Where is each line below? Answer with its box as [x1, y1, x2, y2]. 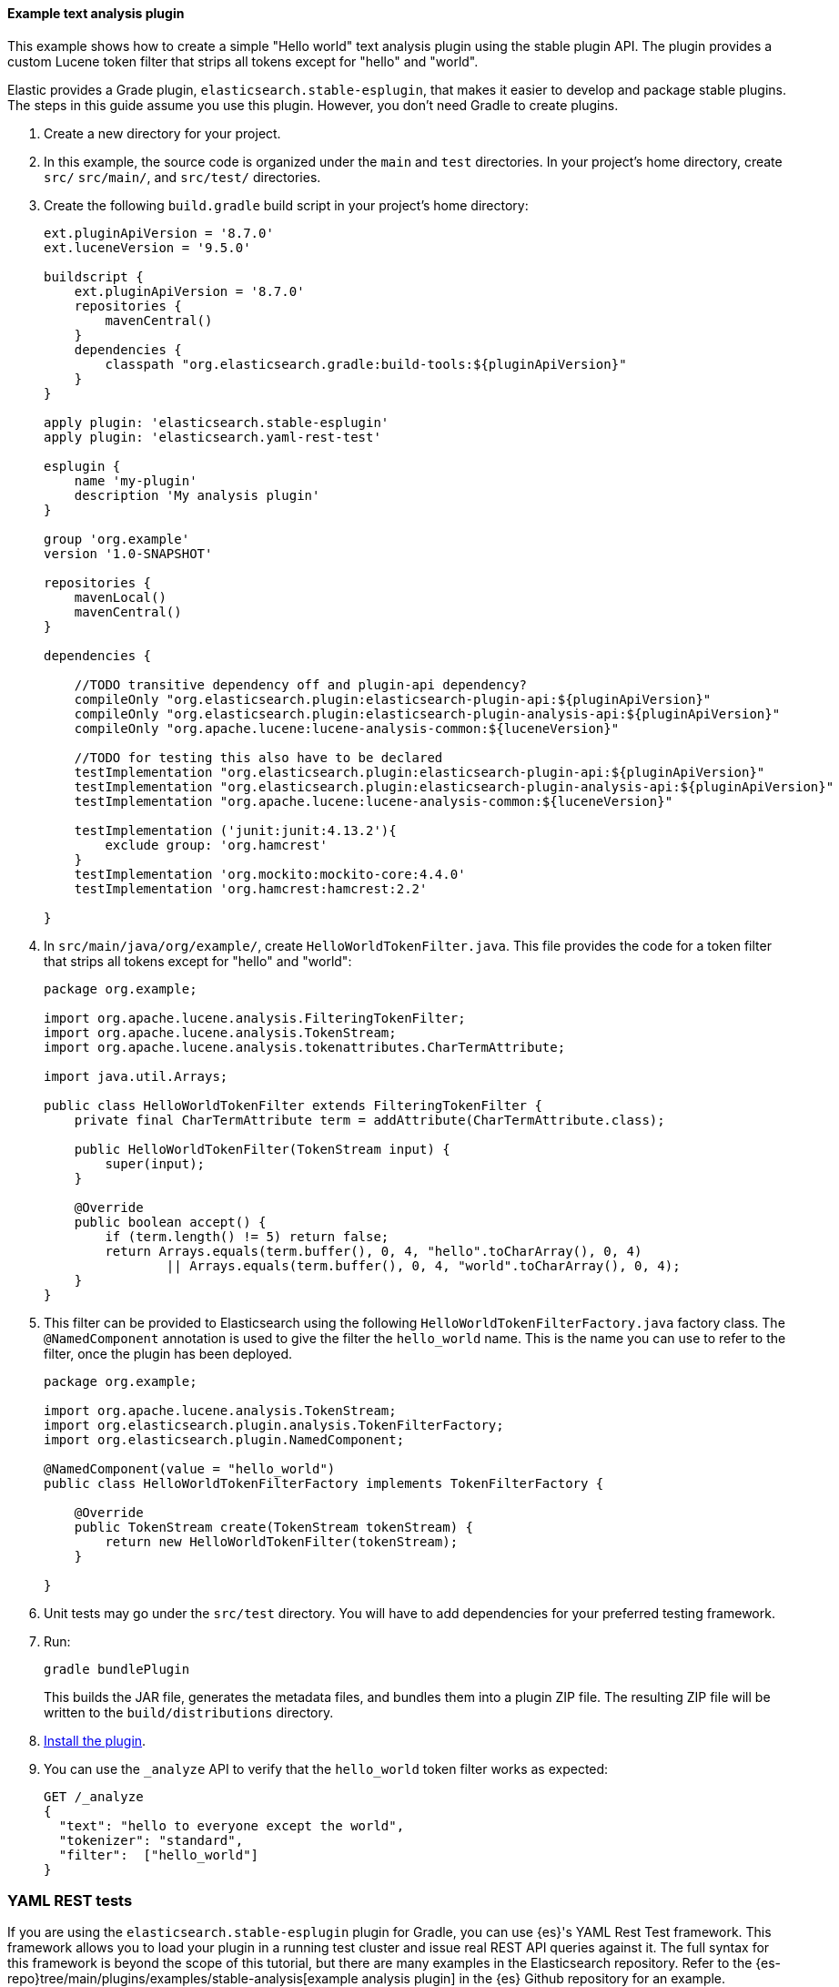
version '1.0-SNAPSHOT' [44, 545, 213, 561]
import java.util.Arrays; [44, 1068, 228, 1084]
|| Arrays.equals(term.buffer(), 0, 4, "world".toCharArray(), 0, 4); [166, 1258, 681, 1273]
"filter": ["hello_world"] [58, 1847, 259, 1862]
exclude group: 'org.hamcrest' [105, 837, 328, 852]
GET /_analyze [44, 1788, 144, 1804]
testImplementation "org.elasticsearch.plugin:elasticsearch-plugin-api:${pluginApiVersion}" [74, 764, 765, 780]
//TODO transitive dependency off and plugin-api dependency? [74, 677, 528, 692]
